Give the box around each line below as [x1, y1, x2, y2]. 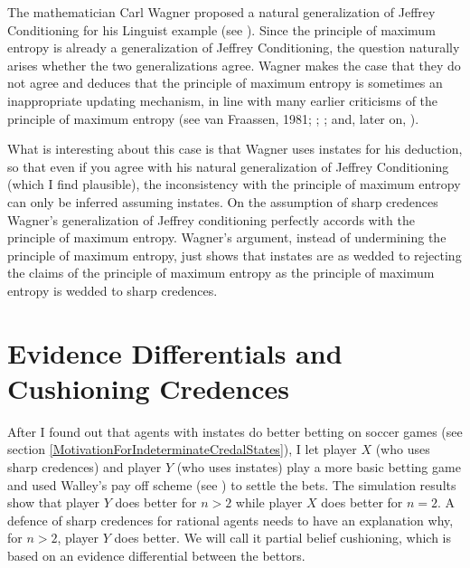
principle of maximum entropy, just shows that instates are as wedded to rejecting [7, 245, 462, 264]
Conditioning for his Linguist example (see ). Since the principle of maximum [7, 20, 436, 39]
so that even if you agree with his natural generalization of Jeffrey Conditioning [7, 156, 449, 175]
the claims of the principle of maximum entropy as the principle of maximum [7, 263, 435, 282]
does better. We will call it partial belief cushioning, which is [114, 528, 452, 547]
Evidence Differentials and [7, 334, 343, 371]
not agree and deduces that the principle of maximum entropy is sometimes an [7, 73, 443, 92]
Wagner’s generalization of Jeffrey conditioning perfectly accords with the [7, 210, 415, 229]
